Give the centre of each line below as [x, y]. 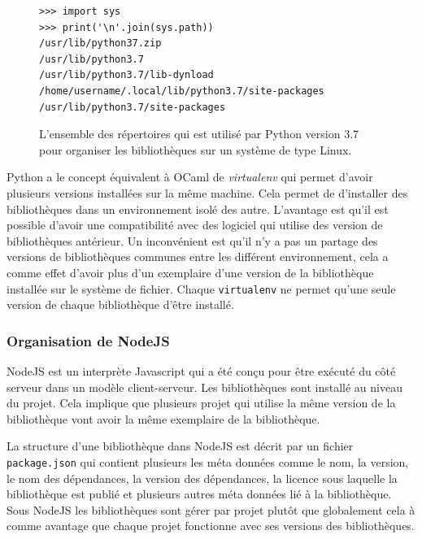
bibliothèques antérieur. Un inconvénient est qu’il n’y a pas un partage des [192, 240]
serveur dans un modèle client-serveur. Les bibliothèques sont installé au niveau [204, 387]
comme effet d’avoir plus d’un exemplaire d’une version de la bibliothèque [190, 272]
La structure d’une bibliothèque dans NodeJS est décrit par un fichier [180, 446]
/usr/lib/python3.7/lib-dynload [126, 75]
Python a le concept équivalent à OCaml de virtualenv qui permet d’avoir [190, 177]
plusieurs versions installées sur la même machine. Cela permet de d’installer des [207, 192]
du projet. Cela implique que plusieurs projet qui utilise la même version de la [201, 403]
